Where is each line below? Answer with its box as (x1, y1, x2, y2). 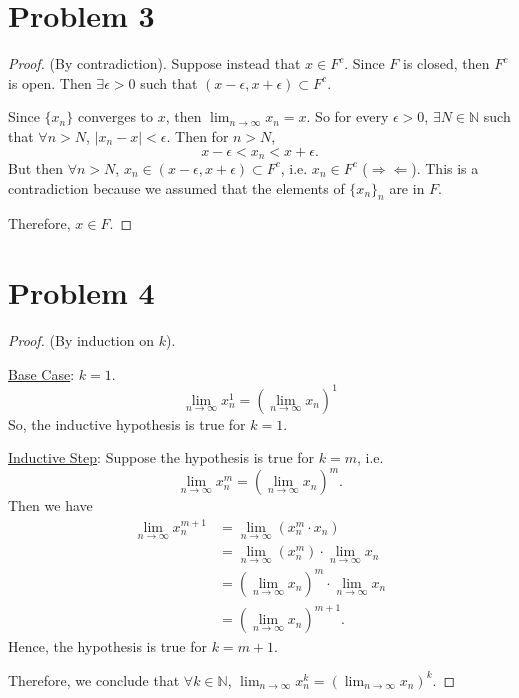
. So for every (306, 106, 389, 127)
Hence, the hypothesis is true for (8, 636, 208, 657)
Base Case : (8, 363, 75, 384)
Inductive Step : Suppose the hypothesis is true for (8, 447, 315, 468)
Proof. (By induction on (8, 330, 154, 351)
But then (8, 157, 64, 178)
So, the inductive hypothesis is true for (8, 413, 246, 434)
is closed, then (403, 53, 490, 74)
